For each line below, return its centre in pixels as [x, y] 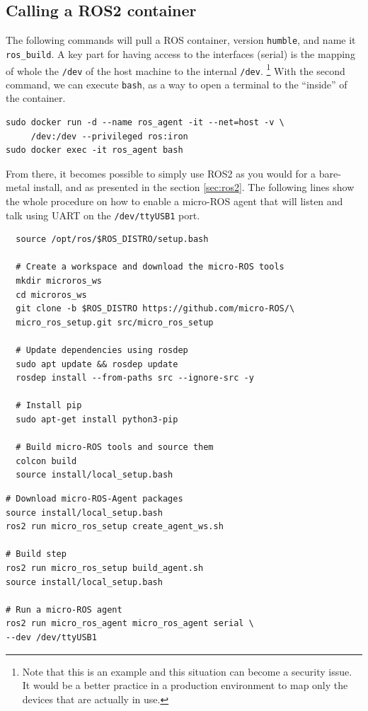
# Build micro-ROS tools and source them [115, 447]
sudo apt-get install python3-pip [97, 420]
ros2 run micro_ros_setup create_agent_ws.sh [115, 527]
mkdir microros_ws [59, 281]
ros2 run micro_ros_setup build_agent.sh [105, 568]
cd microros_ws [51, 295]
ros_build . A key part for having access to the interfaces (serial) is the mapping [180, 53]
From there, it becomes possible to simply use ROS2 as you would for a [161, 173]
